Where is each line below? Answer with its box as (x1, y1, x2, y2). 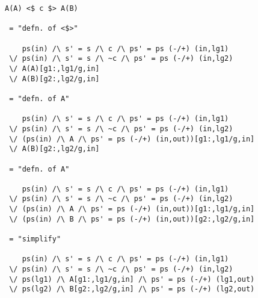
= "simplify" (9, 235, 61, 244)
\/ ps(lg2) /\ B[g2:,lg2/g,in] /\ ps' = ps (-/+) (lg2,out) (9, 285, 255, 294)
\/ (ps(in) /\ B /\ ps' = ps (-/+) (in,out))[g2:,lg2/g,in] (9, 214, 255, 223)
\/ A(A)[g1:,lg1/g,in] (9, 64, 100, 73)
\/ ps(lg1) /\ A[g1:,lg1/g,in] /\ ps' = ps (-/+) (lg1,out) (9, 275, 255, 284)
